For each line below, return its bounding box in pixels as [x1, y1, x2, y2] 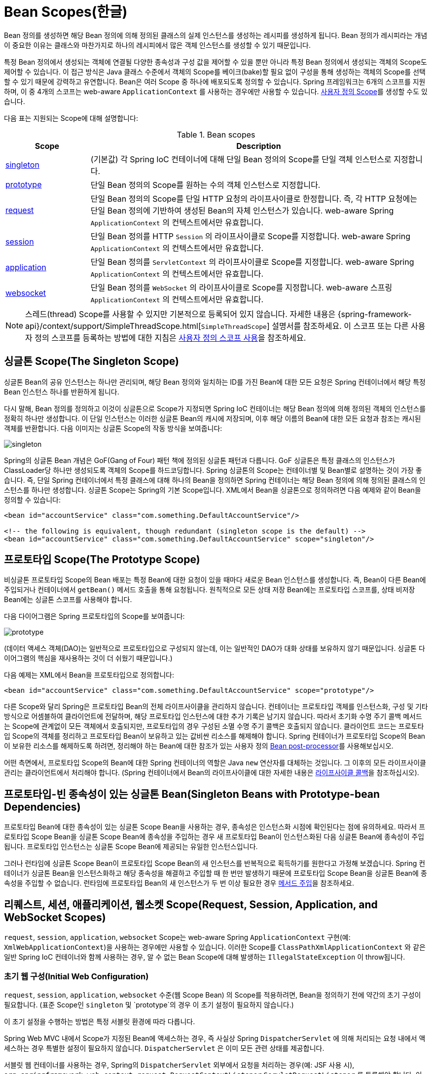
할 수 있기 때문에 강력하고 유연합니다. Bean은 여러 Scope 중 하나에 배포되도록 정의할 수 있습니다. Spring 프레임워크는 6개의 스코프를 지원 [4, 77, 426, 86]
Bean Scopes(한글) [4, 3, 128, 20]
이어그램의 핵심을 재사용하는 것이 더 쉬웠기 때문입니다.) [4, 654, 173, 663]
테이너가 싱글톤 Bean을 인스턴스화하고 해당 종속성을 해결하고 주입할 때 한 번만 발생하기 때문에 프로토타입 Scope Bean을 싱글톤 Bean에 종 [4, 869, 427, 878]
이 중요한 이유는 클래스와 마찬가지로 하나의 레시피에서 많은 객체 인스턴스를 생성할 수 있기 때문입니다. [4, 40, 311, 49]
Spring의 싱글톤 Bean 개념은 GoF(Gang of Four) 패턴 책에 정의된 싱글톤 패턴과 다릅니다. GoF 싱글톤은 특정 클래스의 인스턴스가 [4, 456, 395, 465]
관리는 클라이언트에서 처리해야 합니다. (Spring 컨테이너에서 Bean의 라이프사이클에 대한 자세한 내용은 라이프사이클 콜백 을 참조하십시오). [4, 768, 419, 777]
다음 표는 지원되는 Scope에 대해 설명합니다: [4, 113, 138, 122]
